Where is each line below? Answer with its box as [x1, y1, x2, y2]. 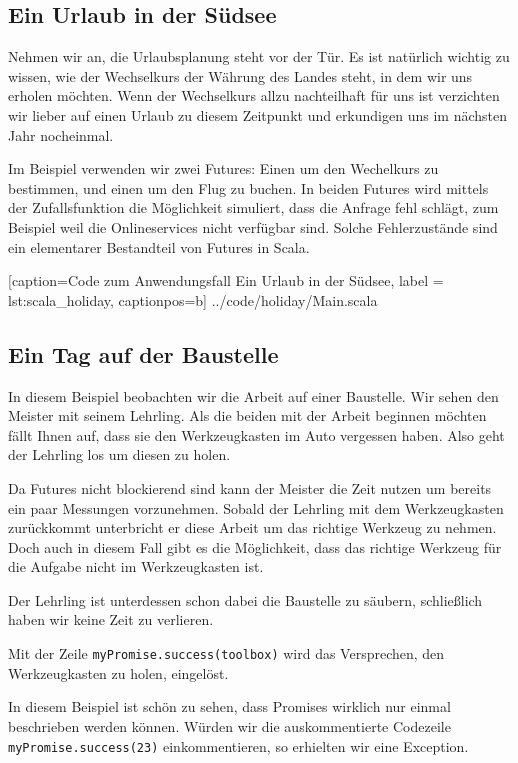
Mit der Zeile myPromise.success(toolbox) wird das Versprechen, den [8, 643, 445, 664]
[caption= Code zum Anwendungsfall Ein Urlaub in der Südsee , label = [8, 270, 444, 291]
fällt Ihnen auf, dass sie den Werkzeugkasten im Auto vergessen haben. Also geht [8, 424, 505, 445]
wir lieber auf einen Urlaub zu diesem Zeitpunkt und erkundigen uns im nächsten [8, 104, 507, 125]
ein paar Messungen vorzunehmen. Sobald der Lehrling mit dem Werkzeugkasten [8, 497, 504, 518]
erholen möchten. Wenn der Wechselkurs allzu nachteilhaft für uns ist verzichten [8, 85, 500, 106]
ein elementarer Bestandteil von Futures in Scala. [8, 236, 310, 257]
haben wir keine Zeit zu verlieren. [8, 609, 214, 630]
